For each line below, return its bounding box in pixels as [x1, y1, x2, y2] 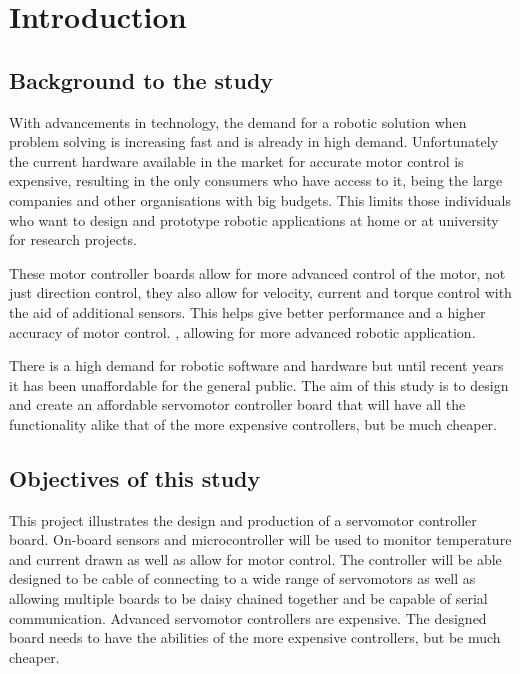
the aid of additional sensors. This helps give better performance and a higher [9, 301, 486, 322]
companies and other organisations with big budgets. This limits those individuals [9, 189, 512, 210]
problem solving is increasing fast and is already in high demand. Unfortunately [9, 131, 499, 152]
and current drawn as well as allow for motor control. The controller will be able [9, 548, 502, 569]
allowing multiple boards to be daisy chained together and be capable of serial [9, 588, 488, 609]
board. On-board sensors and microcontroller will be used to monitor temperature [9, 529, 512, 550]
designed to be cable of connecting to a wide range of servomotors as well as [9, 568, 476, 589]
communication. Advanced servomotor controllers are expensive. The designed [9, 607, 487, 628]
